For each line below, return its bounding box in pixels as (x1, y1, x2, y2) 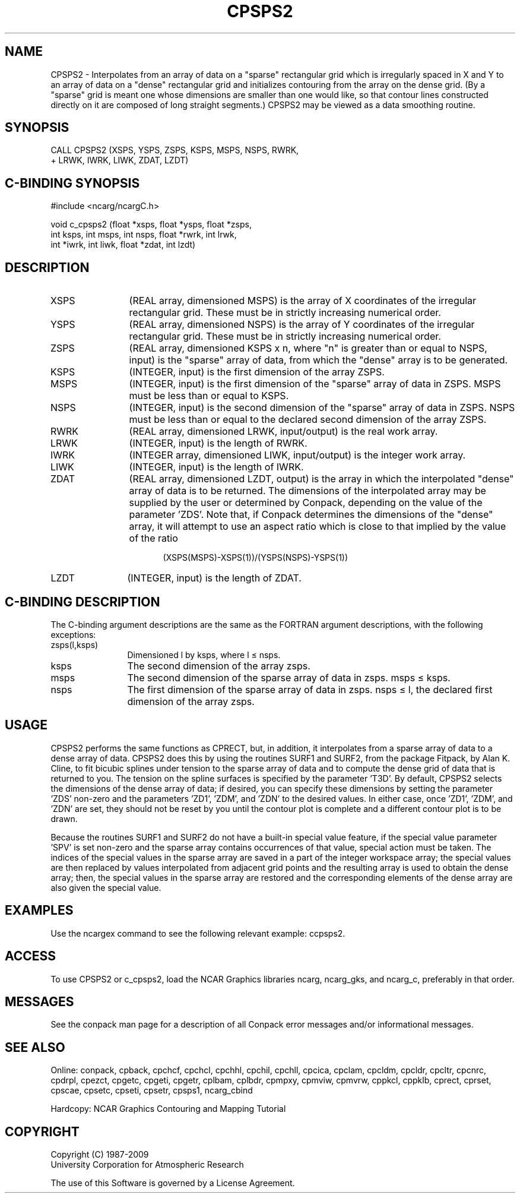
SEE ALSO (5, 1039, 65, 1055)
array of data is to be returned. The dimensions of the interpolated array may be (129, 485, 486, 497)
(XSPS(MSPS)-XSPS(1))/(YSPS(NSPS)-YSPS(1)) (163, 552, 348, 563)
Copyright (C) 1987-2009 (50, 1149, 149, 1160)
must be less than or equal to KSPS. (129, 390, 289, 402)
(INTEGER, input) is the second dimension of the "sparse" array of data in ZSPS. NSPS (129, 402, 515, 414)
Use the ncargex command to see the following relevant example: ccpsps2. (50, 928, 345, 938)
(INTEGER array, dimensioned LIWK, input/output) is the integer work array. (129, 449, 466, 462)
